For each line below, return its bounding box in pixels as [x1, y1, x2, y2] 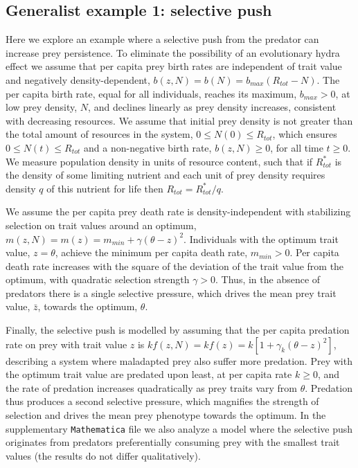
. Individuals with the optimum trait [184, 231, 339, 246]
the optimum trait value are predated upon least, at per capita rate [6, 367, 292, 381]
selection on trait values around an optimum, [6, 217, 197, 232]
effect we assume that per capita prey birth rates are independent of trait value [6, 59, 342, 73]
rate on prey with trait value [6, 336, 127, 351]
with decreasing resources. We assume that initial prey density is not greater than [6, 113, 353, 127]
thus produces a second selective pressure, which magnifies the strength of [6, 394, 319, 408]
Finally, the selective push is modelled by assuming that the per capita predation [6, 323, 350, 337]
